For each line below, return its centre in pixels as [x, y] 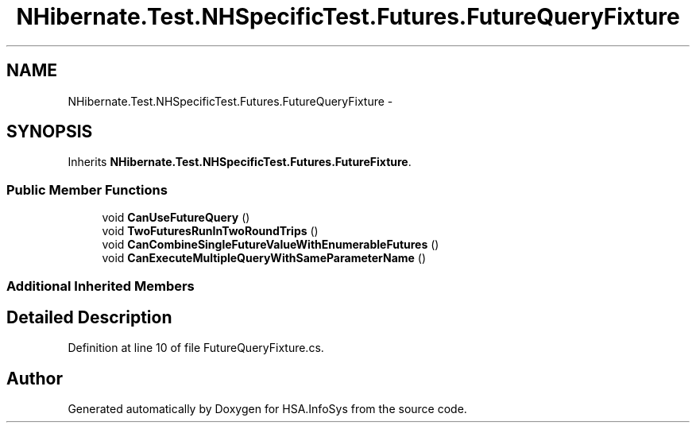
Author [35, 378]
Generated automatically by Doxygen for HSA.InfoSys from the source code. [267, 409]
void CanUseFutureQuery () [176, 218]
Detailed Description [89, 317]
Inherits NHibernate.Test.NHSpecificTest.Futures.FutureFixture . [240, 162]
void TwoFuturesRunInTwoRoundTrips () [210, 231]
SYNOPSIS [50, 132]
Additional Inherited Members [101, 286]
